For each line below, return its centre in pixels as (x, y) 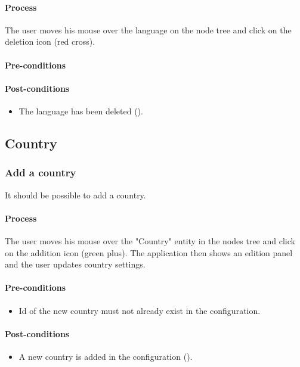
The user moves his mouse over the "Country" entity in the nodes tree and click (150, 240)
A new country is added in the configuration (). (106, 356)
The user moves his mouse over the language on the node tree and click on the (148, 29)
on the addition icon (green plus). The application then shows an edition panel (149, 252)
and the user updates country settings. (75, 264)
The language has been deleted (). (81, 111)
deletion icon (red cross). (50, 41)
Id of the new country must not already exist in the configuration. (140, 310)
